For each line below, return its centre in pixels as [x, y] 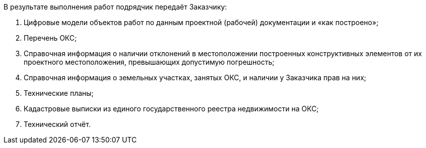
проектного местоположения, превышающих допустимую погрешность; [149, 62]
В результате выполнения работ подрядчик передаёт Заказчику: [115, 7]
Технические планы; [59, 93]
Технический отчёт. [57, 124]
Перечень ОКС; [50, 38]
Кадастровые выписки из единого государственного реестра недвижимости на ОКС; [171, 109]
